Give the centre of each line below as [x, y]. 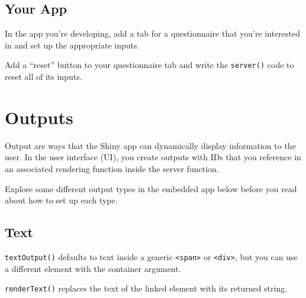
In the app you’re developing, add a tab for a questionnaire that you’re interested [152, 33]
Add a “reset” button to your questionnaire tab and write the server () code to [149, 65]
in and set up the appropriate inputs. [72, 45]
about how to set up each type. [61, 200]
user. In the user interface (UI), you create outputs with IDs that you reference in [153, 157]
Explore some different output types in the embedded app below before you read [151, 188]
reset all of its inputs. [44, 77]
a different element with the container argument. [93, 268]
